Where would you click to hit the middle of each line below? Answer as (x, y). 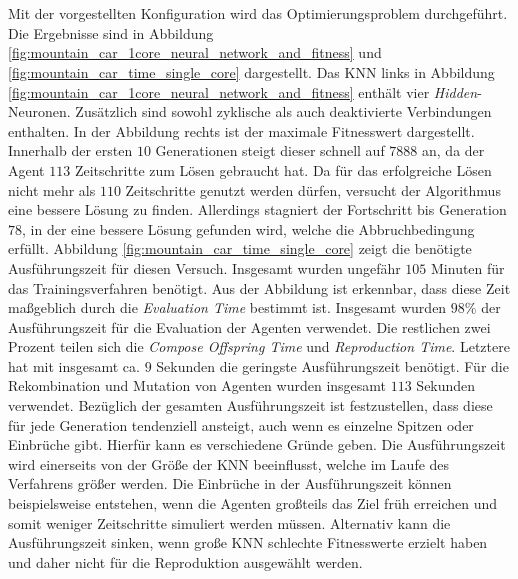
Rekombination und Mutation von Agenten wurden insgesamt (197, 385)
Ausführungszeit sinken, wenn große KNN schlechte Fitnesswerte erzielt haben (248, 542)
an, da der (453, 150)
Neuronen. (39, 111)
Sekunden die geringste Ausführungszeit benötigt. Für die (332, 365)
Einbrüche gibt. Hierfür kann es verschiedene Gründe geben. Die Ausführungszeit (257, 444)
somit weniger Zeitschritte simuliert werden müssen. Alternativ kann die (229, 522)
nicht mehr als (52, 189)
